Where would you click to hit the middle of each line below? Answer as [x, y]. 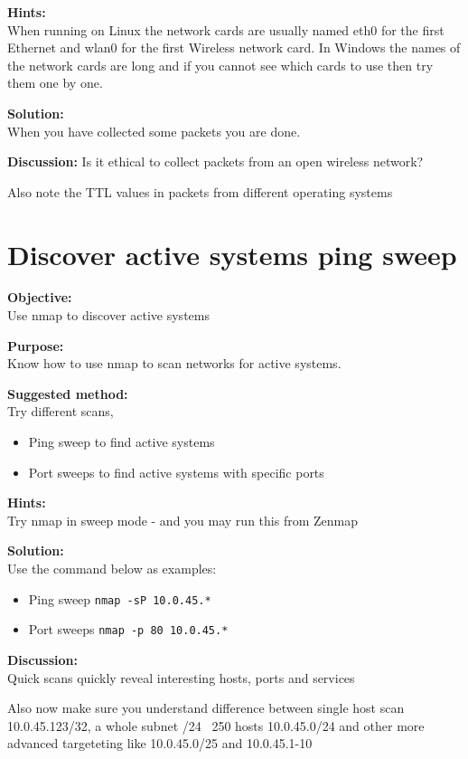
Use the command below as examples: [112, 568]
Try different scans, [61, 411]
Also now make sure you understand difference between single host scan [206, 708]
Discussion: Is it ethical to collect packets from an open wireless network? [215, 161]
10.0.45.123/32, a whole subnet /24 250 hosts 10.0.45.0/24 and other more [216, 725]
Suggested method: [68, 393]
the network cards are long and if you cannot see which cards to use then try [220, 65]
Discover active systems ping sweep [232, 254]
